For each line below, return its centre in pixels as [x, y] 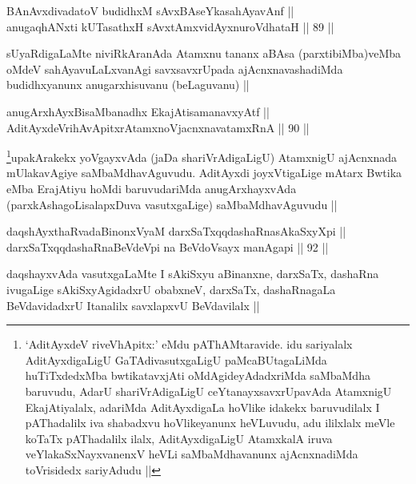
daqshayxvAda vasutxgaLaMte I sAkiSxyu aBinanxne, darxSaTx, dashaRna [193, 274]
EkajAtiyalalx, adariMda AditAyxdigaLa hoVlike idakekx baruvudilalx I [202, 407]
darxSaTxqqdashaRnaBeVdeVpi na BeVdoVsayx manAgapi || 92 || [168, 246]
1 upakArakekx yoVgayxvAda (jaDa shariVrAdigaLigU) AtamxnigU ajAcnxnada [202, 156]
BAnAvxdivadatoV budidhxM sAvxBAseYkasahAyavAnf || [150, 10]
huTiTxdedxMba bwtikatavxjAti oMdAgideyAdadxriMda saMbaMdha [198, 375]
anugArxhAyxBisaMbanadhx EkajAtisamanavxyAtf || [138, 111]
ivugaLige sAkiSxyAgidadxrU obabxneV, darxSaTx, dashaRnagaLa [171, 289]
